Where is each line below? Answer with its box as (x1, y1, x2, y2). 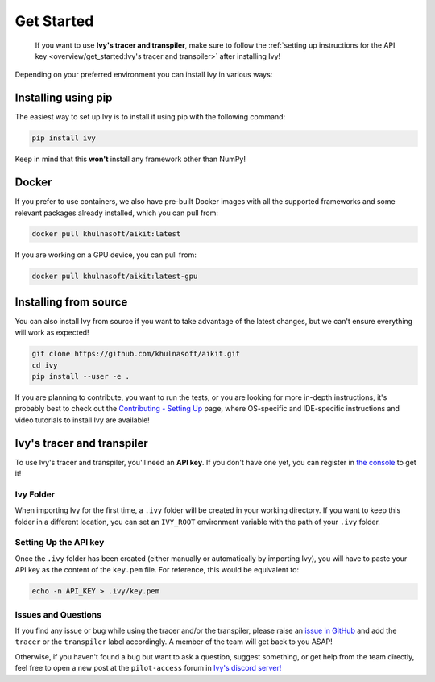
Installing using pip (14, 91, 113, 105)
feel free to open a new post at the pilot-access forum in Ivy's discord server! (14, 663, 282, 673)
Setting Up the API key (14, 537, 105, 548)
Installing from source (14, 295, 128, 309)
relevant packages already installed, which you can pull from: (14, 208, 219, 218)
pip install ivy (31, 134, 97, 143)
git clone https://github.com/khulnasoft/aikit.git (31, 349, 241, 359)
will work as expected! (14, 327, 89, 338)
